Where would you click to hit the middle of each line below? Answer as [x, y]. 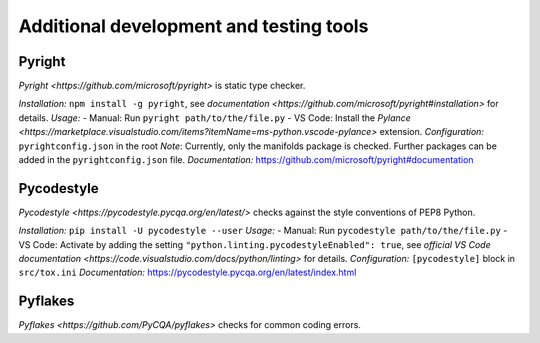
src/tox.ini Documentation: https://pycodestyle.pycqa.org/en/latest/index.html [187, 272]
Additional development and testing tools [193, 26]
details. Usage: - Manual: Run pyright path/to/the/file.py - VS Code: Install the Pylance [215, 117]
